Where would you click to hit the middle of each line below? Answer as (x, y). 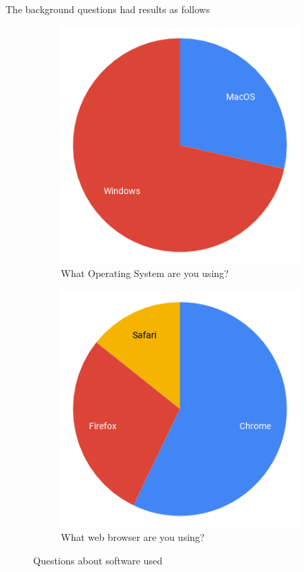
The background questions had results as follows (108, 9)
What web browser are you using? (133, 537)
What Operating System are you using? (145, 273)
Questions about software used (98, 560)
